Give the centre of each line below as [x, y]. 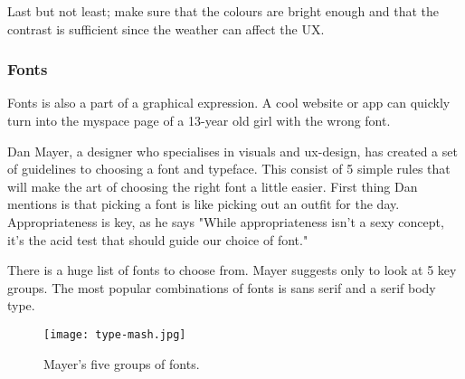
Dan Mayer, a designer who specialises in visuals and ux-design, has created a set [232, 151]
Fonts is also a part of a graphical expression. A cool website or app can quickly [229, 103]
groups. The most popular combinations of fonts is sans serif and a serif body [222, 287]
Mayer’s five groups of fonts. [122, 363]
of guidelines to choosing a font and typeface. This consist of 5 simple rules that [229, 169]
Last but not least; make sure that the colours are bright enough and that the [223, 11]
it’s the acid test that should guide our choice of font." [158, 239]
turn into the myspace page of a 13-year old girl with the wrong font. [199, 120]
